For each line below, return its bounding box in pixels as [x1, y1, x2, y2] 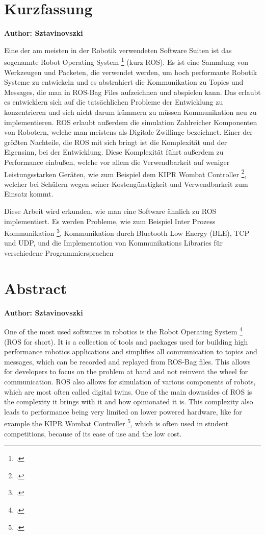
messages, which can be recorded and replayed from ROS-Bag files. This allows [4, 356, 251, 367]
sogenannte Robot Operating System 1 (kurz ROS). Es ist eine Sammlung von [4, 55, 248, 67]
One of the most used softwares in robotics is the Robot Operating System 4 [4, 325, 243, 336]
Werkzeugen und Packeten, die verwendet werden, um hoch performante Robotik [4, 66, 257, 77]
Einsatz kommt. [4, 188, 54, 199]
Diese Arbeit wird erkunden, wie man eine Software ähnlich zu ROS [4, 205, 217, 216]
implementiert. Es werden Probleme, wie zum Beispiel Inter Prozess [4, 215, 216, 226]
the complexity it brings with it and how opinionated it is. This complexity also [4, 396, 253, 407]
